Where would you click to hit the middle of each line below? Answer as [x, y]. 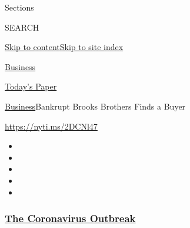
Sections [19, 7]
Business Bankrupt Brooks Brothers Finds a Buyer [95, 106]
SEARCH [22, 27]
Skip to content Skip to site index [64, 47]
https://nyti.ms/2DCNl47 [51, 126]
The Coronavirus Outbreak [70, 218]
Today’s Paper [31, 86]
